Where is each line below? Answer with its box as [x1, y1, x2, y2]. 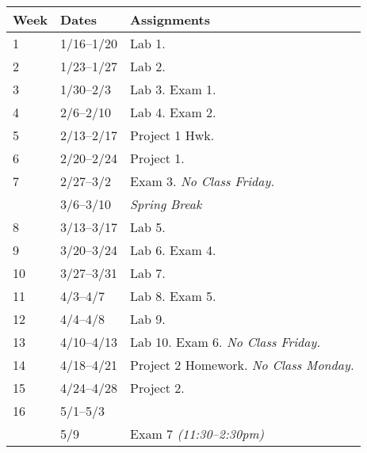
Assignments [130, 10, 210, 29]
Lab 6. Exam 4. [130, 241, 216, 259]
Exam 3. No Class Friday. [130, 172, 275, 190]
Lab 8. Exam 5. [130, 287, 216, 305]
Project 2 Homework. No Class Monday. [130, 356, 354, 374]
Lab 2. [130, 57, 166, 75]
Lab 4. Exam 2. [130, 103, 216, 121]
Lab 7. [130, 264, 166, 282]
